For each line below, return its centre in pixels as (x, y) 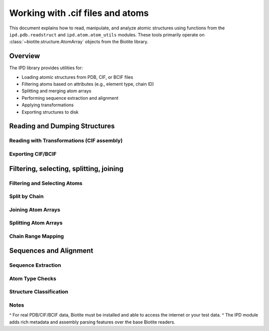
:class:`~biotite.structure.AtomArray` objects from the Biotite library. (79, 42)
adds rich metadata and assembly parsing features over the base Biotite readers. (92, 322)
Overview (25, 56)
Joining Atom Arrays (35, 209)
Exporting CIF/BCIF (33, 154)
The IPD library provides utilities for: (46, 68)
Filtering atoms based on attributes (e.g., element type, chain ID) (88, 84)
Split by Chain (26, 196)
